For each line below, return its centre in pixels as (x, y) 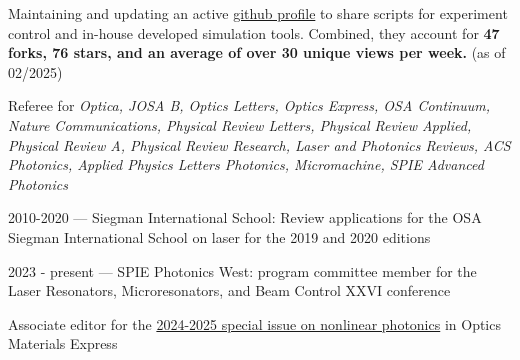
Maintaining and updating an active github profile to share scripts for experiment (258, 13)
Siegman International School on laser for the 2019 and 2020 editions (219, 236)
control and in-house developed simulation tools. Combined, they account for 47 (254, 32)
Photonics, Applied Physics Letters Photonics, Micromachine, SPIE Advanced (246, 164)
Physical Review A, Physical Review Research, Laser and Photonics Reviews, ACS (259, 144)
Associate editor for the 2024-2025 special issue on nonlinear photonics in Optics (254, 323)
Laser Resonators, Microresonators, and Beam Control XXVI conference (229, 290)
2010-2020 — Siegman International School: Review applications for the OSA (245, 217)
